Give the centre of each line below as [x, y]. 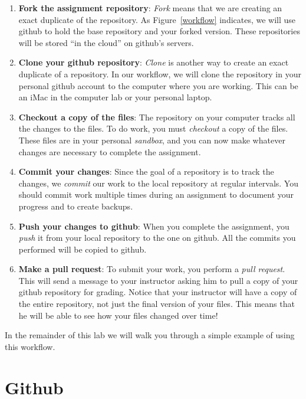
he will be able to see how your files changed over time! [118, 315]
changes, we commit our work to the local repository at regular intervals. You [158, 183]
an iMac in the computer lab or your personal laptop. [115, 97]
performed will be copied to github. [83, 249]
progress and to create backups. [76, 206]
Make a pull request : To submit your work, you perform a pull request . [152, 269]
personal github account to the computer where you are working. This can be [158, 85]
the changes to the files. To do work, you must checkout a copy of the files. [153, 128]
